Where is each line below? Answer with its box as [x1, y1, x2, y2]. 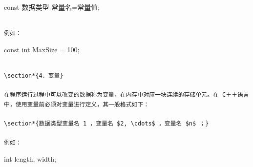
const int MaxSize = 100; [4, 44, 80, 54]
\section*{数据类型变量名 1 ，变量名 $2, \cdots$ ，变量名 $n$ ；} [4, 120, 209, 127]
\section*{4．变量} [4, 72, 63, 79]
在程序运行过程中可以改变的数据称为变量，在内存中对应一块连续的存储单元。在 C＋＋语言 [4, 91, 249, 99]
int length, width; [4, 153, 56, 164]
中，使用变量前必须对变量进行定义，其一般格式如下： [4, 101, 149, 108]
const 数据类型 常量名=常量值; [4, 2, 100, 12]
